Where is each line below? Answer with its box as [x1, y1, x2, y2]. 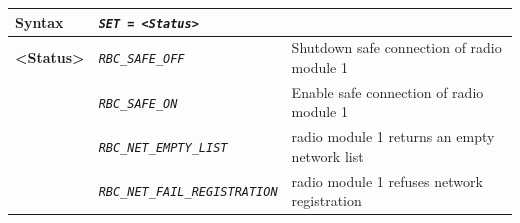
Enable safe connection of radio [291, 81, 484, 102]
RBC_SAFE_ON [98, 96, 178, 111]
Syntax [15, 11, 64, 32]
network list [291, 145, 364, 166]
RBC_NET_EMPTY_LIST [98, 141, 228, 156]
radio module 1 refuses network [291, 170, 483, 191]
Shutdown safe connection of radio [291, 37, 502, 58]
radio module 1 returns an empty [291, 126, 495, 147]
